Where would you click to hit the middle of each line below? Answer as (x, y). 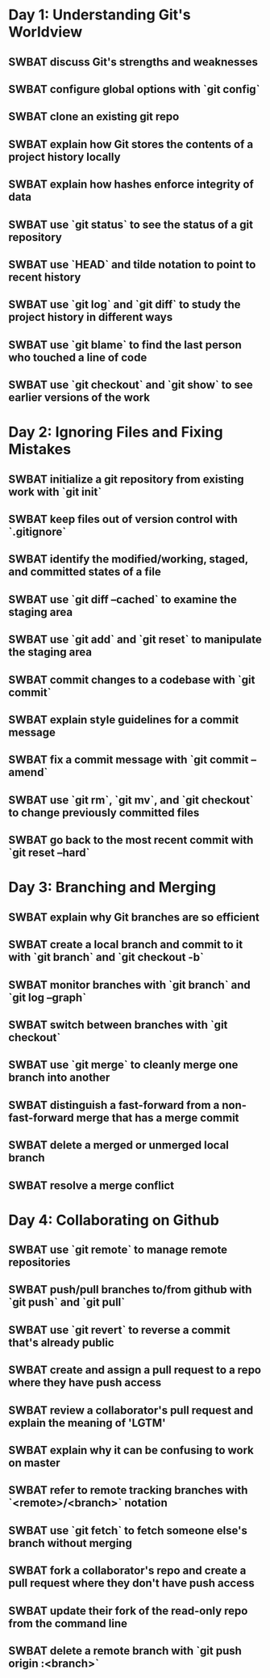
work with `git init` (55, 492)
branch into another (59, 1078)
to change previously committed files (104, 813)
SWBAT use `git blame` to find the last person (125, 345)
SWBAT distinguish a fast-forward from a (114, 1105)
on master (34, 1463)
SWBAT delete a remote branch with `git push (125, 1651)
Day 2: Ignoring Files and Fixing (116, 432)
